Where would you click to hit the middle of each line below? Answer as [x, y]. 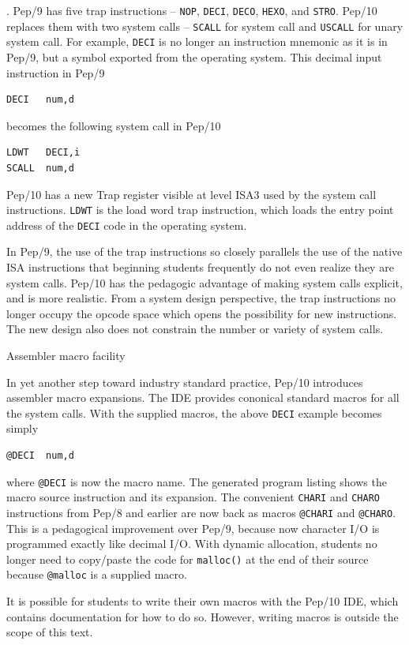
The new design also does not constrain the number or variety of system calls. [195, 329]
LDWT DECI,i [43, 153]
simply [23, 428]
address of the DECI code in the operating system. [127, 225]
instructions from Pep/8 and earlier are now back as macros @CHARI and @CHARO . [201, 512]
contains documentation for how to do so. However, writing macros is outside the [203, 616]
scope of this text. [50, 632]
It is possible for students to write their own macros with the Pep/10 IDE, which [203, 601]
